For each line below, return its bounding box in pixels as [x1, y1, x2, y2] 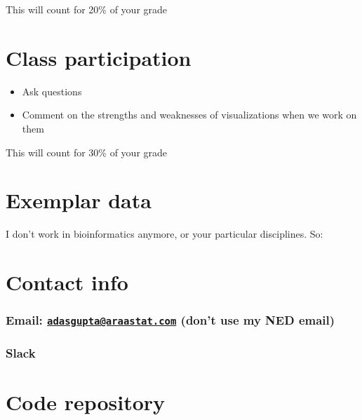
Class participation [6, 43, 192, 72]
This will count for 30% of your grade [6, 144, 168, 159]
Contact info [6, 268, 128, 296]
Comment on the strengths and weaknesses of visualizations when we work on [22, 107, 357, 122]
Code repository [6, 387, 166, 416]
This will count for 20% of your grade [6, 2, 168, 16]
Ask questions [22, 83, 82, 98]
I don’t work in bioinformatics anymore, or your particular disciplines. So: [6, 226, 323, 241]
